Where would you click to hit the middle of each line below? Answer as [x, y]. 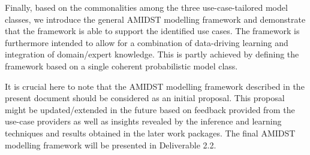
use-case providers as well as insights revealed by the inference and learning [143, 121]
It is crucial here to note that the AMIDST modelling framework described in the [155, 86]
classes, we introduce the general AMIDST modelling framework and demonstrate [155, 19]
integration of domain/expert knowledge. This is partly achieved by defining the [152, 54]
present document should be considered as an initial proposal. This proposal [145, 98]
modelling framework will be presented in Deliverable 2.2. [111, 145]
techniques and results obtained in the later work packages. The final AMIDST [150, 133]
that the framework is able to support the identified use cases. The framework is [152, 31]
